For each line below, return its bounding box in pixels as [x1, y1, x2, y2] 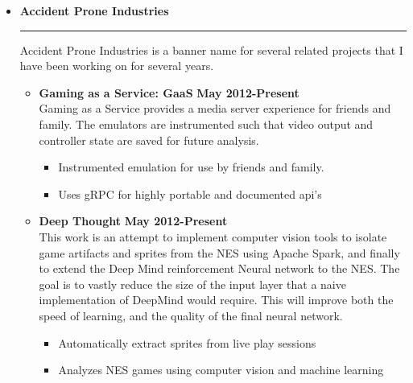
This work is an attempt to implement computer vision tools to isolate [39, 228, 387, 245]
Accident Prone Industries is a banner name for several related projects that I [19, 41, 403, 58]
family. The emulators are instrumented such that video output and [39, 115, 374, 132]
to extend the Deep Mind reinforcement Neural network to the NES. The [39, 260, 400, 277]
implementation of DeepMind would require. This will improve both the [39, 291, 394, 308]
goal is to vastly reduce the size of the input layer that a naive [39, 275, 346, 292]
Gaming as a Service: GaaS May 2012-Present [39, 84, 299, 101]
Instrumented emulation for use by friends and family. [58, 159, 324, 175]
